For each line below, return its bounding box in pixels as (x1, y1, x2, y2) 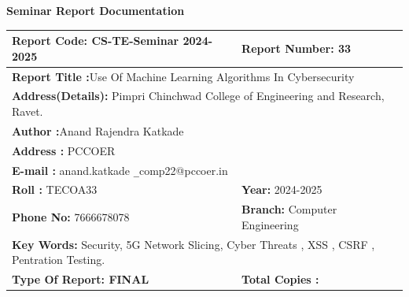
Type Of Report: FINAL (12, 271, 149, 288)
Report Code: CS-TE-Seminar (12, 32, 179, 49)
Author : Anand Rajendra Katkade (12, 122, 184, 139)
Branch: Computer (241, 201, 337, 217)
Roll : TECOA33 (12, 181, 98, 198)
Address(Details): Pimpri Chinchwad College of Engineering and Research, (12, 87, 385, 104)
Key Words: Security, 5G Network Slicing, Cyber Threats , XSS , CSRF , (12, 236, 375, 252)
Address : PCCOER (12, 142, 116, 158)
